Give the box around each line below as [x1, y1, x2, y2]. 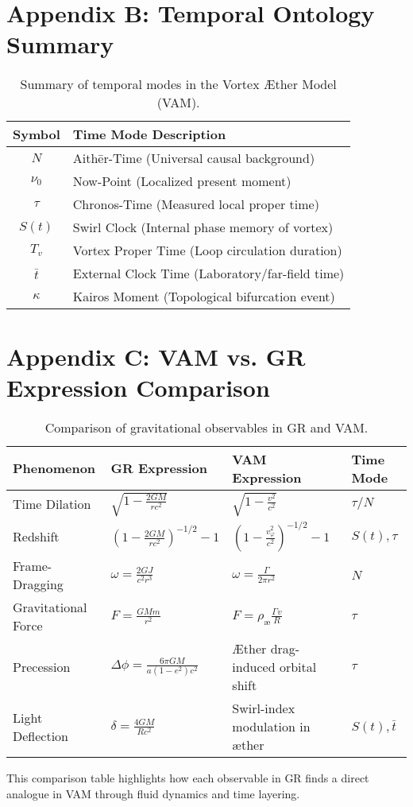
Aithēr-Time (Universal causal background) [72, 149, 315, 168]
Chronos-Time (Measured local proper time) [72, 195, 319, 214]
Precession [13, 658, 71, 677]
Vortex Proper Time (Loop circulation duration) [72, 241, 342, 260]
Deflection [13, 726, 69, 745]
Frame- [13, 557, 52, 576]
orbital [279, 658, 317, 677]
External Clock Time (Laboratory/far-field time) [72, 264, 345, 283]
